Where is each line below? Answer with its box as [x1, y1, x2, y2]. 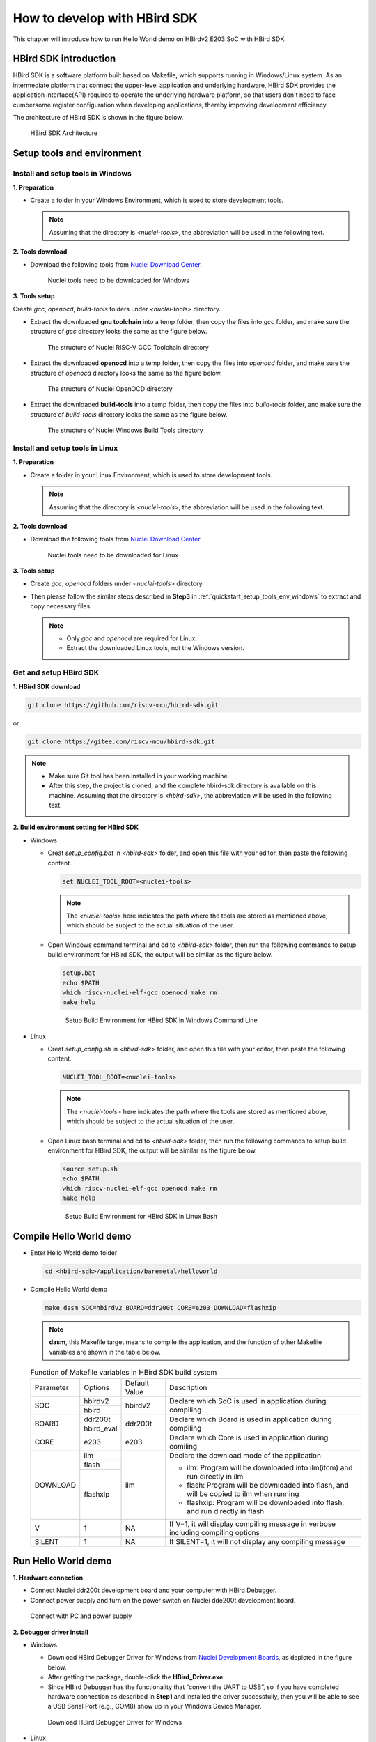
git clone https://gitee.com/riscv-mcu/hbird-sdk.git [27, 737, 215, 746]
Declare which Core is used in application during [169, 1433, 329, 1442]
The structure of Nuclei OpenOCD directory [47, 385, 173, 393]
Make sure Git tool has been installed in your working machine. [49, 771, 230, 780]
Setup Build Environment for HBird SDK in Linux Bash [65, 1212, 217, 1221]
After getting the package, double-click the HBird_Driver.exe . [47, 1673, 226, 1681]
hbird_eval [84, 1424, 118, 1433]
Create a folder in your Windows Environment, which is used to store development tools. [30, 196, 284, 204]
